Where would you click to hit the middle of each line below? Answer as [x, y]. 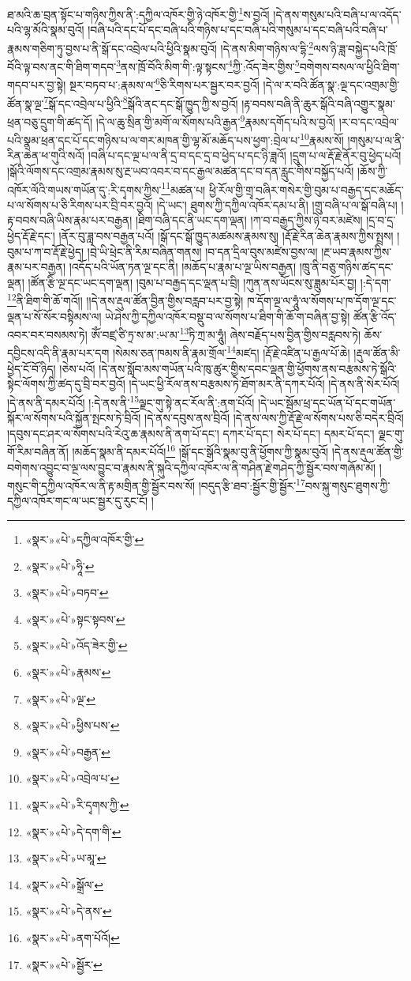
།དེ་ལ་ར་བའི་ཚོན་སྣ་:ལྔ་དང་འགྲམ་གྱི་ [331, 85]
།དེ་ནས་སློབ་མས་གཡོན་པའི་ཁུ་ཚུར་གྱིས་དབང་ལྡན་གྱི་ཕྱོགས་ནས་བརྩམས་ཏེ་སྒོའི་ [248, 368]
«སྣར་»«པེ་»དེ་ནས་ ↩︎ [69, 911]
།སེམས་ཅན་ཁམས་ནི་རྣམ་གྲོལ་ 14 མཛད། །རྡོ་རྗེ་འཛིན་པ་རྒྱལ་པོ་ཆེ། [231, 352]
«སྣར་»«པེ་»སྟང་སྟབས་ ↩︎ [75, 619]
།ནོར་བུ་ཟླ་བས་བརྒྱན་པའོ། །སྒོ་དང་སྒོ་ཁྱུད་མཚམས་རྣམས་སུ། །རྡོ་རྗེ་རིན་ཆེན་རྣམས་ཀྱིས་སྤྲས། [226, 235]
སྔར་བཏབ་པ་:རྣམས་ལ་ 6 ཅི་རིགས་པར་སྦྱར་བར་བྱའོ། [164, 83]
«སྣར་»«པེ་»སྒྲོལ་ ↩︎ [64, 884]
